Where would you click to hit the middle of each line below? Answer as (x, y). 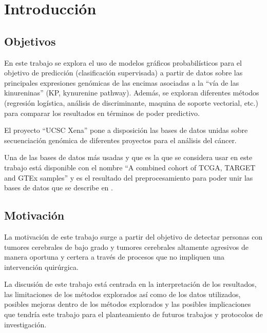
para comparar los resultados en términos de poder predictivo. (102, 113)
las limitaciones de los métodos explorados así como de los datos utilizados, (122, 294)
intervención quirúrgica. (41, 267)
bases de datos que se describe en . (59, 188)
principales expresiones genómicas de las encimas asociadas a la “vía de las (122, 82)
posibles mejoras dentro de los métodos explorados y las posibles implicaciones (128, 304)
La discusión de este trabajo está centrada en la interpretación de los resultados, (130, 284)
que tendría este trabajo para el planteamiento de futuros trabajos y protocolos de (133, 314)
